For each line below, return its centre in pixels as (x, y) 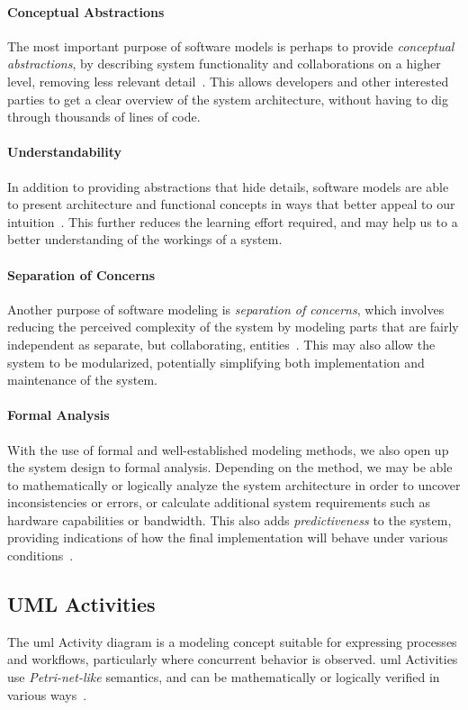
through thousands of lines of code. (104, 117)
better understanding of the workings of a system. (145, 239)
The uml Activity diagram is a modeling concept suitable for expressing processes (232, 641)
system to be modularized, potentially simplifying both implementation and (216, 362)
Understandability (65, 152)
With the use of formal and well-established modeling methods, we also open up (228, 449)
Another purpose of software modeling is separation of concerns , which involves (226, 309)
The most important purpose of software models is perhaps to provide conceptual (231, 46)
